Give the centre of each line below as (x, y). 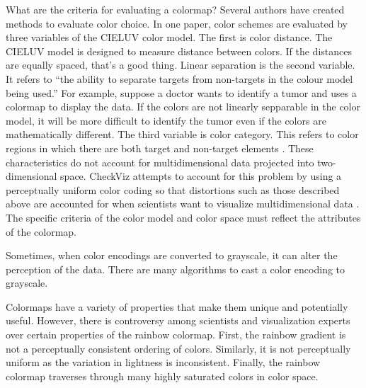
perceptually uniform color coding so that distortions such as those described (173, 189)
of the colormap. (41, 231)
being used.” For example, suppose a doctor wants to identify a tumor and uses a (181, 92)
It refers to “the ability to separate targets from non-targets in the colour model (179, 78)
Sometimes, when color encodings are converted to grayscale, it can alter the (172, 255)
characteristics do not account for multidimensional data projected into (160, 162)
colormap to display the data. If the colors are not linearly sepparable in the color (183, 107)
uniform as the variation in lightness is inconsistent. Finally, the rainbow (163, 362)
